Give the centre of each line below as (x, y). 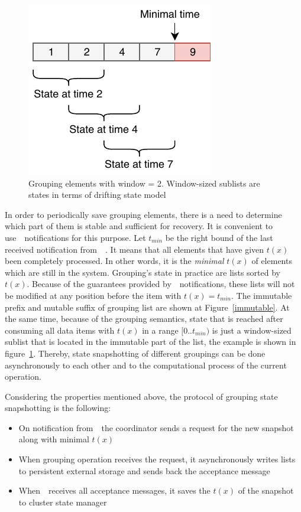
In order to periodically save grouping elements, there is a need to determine (143, 214)
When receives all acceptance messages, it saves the (114, 490)
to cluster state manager (63, 502)
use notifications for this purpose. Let (75, 237)
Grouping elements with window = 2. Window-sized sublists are (144, 183)
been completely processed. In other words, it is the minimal (114, 261)
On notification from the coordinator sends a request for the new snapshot (156, 427)
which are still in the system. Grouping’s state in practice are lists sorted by (143, 272)
